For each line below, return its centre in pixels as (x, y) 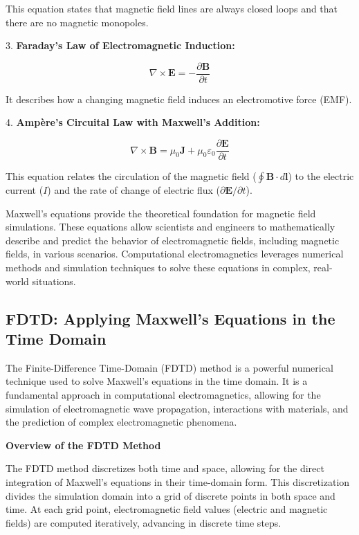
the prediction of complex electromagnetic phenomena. (121, 422)
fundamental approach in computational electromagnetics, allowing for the (163, 395)
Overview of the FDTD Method (83, 445)
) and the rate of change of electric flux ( (134, 190)
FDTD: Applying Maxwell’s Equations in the (171, 318)
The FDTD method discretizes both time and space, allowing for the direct (165, 468)
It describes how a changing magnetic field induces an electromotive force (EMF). (179, 99)
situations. (54, 281)
